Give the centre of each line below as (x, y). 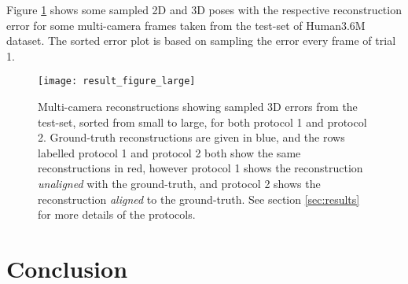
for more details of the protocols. (117, 214)
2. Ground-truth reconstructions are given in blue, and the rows (191, 137)
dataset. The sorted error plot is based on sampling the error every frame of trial (201, 41)
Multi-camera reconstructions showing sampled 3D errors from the (198, 107)
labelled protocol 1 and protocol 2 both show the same (169, 152)
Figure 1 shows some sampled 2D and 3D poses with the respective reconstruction (204, 9)
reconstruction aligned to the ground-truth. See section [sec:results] (199, 199)
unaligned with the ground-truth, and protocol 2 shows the (179, 183)
